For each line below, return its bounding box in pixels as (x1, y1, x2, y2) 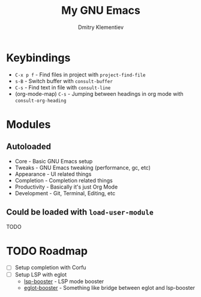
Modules (6, 117, 51, 131)
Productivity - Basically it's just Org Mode (14, 183, 118, 190)
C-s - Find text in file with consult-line (14, 84, 111, 91)
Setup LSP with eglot (14, 270, 67, 278)
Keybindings (6, 51, 71, 64)
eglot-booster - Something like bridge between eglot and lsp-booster (23, 284, 195, 291)
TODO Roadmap (6, 244, 88, 258)
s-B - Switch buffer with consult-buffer (14, 77, 113, 84)
